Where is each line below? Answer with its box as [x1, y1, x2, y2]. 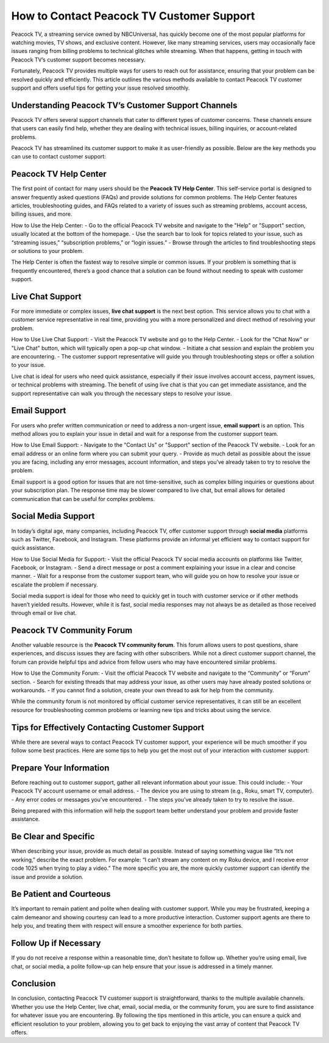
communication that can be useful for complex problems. [11, 495, 155, 502]
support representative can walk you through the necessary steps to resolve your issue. [11, 390, 232, 397]
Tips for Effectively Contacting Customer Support [11, 722, 204, 733]
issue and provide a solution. [11, 873, 83, 880]
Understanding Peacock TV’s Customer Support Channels [11, 100, 238, 110]
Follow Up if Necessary [11, 938, 101, 949]
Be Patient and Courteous [11, 889, 111, 899]
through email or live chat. [11, 610, 77, 617]
